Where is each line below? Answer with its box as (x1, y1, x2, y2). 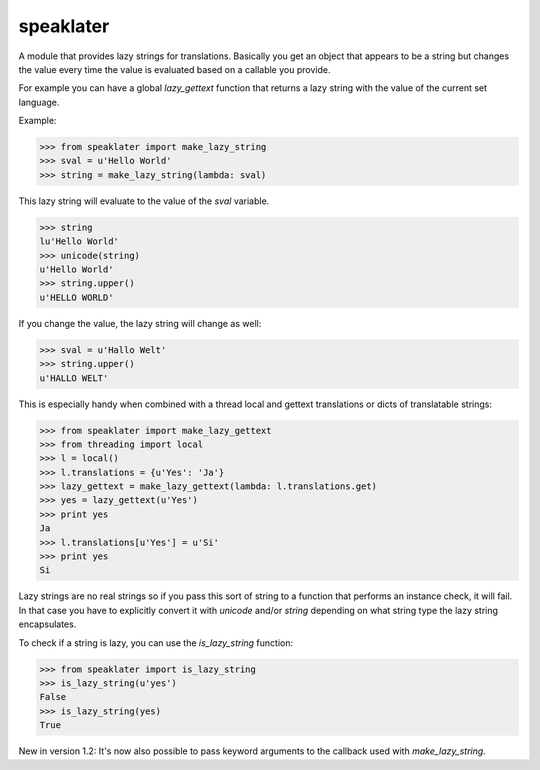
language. (18, 96, 60, 108)
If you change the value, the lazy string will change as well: (18, 317, 262, 329)
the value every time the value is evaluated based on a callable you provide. (18, 63, 331, 75)
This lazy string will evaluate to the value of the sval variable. (18, 195, 270, 207)
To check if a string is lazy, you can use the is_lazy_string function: (18, 636, 294, 649)
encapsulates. (18, 618, 77, 630)
